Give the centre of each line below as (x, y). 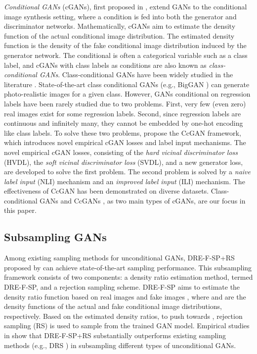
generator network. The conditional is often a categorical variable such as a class (126, 55)
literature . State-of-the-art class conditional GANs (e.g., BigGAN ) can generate (127, 84)
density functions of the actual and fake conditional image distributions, (113, 306)
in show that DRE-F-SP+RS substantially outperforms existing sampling (115, 335)
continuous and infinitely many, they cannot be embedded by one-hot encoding (124, 123)
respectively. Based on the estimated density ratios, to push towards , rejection (123, 316)
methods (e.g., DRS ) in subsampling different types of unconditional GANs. (120, 345)
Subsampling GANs (55, 237)
